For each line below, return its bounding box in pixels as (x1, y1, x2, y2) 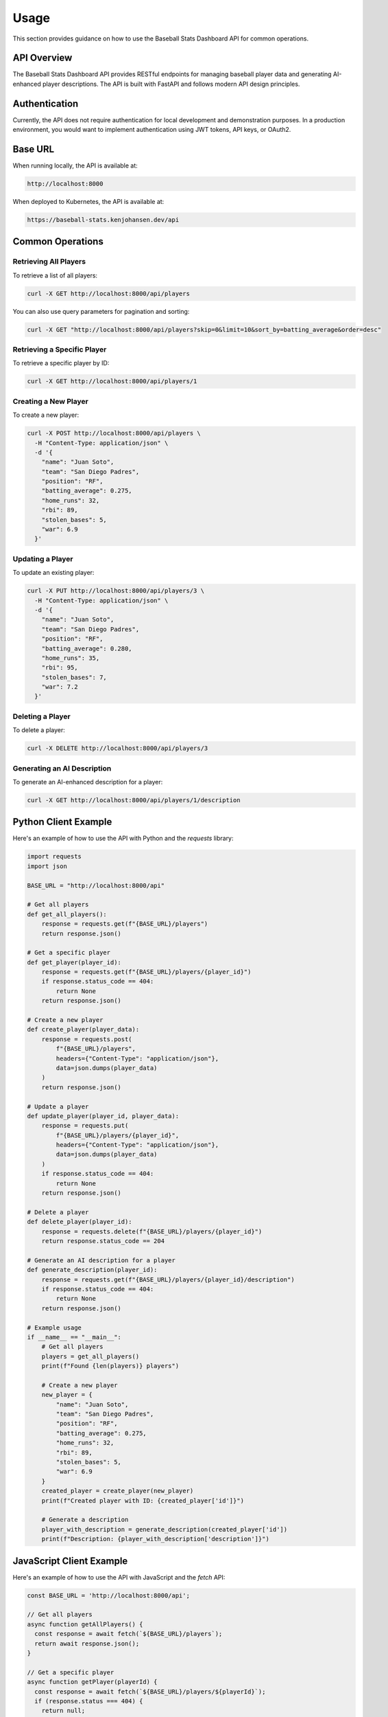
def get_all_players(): (27, 910, 108, 918)
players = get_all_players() (41, 1352, 140, 1360)
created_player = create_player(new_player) (41, 1487, 194, 1495)
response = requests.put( (41, 1122, 129, 1130)
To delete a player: (12, 726, 65, 734)
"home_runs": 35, (41, 654, 100, 662)
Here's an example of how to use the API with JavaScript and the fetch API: (12, 1573, 226, 1581)
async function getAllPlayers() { (27, 1620, 143, 1628)
